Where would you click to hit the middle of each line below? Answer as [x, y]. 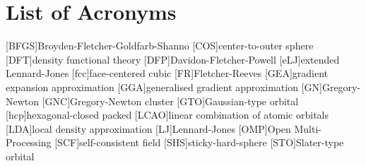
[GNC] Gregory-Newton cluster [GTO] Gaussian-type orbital [170, 101]
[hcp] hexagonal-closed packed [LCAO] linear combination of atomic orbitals [167, 115]
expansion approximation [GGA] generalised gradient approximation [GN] [164, 87]
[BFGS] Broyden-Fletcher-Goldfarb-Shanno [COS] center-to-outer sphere [160, 46]
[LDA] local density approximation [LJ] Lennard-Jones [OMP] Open [148, 128]
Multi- [308, 128]
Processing [29, 142]
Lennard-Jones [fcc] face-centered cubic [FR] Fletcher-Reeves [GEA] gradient [167, 73]
